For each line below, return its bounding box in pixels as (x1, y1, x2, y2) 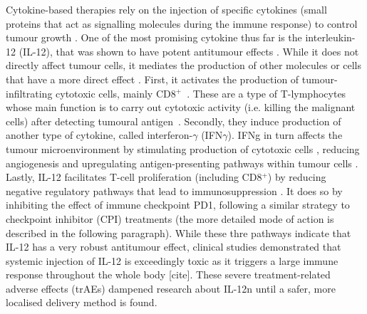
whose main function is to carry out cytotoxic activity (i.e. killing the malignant (6, 100, 356, 115)
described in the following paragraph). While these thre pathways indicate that (6, 225, 351, 240)
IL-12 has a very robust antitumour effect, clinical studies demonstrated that (6, 239, 341, 254)
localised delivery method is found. (6, 295, 157, 310)
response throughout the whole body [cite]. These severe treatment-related (6, 267, 331, 282)
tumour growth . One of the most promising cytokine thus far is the (6, 30, 302, 45)
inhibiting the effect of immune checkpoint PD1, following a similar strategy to (6, 197, 350, 212)
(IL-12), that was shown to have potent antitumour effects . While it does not (19, 43, 359, 58)
